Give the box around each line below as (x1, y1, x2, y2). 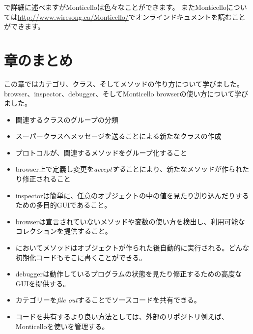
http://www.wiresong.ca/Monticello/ (17, 11, 129, 22)
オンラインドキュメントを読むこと (135, 11, 246, 22)
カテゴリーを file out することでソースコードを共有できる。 (15, 295, 201, 305)
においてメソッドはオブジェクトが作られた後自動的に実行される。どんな (15, 243, 250, 253)
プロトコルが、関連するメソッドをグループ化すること (15, 147, 187, 157)
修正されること (22, 174, 71, 184)
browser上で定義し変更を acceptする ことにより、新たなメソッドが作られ (15, 164, 243, 174)
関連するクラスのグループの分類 (15, 114, 118, 124)
